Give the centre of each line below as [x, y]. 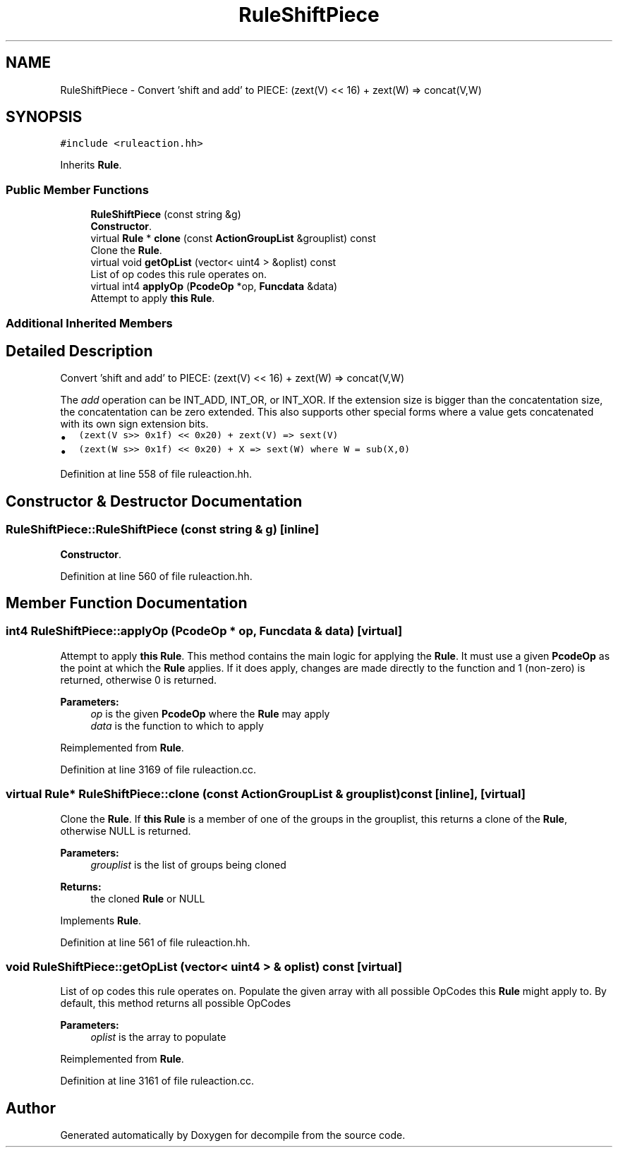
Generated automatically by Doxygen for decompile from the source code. [233, 1135]
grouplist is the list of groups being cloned [188, 864]
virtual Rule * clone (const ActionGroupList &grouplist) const [233, 239]
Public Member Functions [77, 189]
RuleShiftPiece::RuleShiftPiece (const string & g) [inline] [163, 530]
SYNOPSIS [44, 117]
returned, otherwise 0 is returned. [139, 680]
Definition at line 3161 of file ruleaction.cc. [157, 1081]
